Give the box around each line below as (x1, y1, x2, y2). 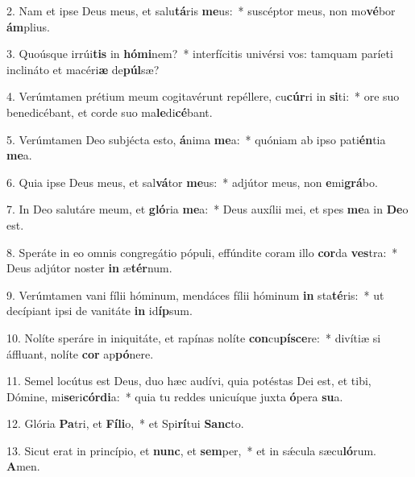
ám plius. (6, 18, 51, 35)
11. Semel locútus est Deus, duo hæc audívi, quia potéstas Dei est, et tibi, (6, 372, 371, 389)
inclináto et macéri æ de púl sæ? (6, 60, 160, 77)
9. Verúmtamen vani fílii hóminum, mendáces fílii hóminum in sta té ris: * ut (6, 286, 384, 303)
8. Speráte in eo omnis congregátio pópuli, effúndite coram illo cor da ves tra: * (6, 243, 398, 260)
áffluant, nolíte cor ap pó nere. (6, 345, 154, 362)
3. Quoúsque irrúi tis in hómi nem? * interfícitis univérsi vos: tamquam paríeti (6, 45, 393, 62)
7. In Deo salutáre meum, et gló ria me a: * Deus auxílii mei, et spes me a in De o (6, 201, 409, 218)
